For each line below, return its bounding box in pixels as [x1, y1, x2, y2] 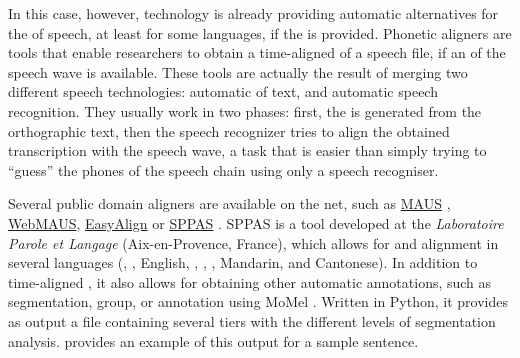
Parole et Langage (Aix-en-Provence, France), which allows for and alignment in [8, 232, 499, 253]
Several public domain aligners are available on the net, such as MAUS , [8, 193, 451, 214]
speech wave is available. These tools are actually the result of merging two [8, 61, 468, 82]
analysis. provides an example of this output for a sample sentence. [8, 330, 419, 351]
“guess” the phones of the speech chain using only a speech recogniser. [8, 159, 439, 180]
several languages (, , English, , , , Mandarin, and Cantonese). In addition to [8, 252, 478, 273]
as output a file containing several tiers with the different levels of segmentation [8, 310, 496, 331]
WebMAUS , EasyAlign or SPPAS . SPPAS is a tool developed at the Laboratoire [8, 212, 504, 233]
